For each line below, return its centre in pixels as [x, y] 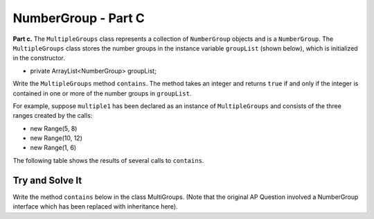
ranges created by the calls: [53, 116]
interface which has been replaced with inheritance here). [95, 207]
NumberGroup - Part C [79, 18]
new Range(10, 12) [56, 138]
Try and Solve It [47, 180]
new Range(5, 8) [54, 128]
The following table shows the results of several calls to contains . [108, 160]
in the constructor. [39, 58]
